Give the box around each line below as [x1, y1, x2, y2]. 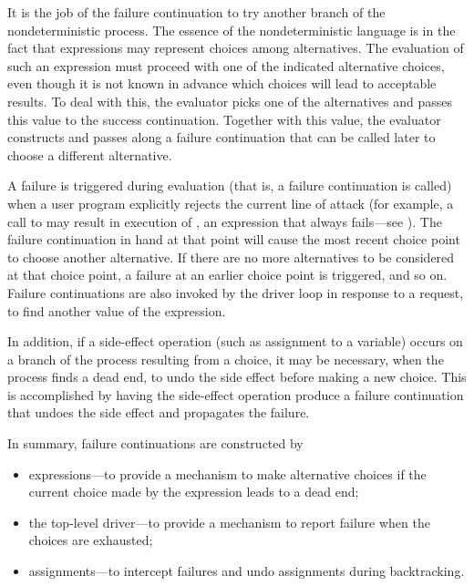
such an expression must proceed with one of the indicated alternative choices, [7, 56, 445, 75]
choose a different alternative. [7, 145, 172, 164]
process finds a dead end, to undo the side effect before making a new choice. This [7, 367, 467, 386]
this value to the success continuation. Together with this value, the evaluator [7, 109, 441, 129]
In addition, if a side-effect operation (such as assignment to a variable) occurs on [7, 332, 463, 351]
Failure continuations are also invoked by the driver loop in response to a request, [7, 283, 464, 302]
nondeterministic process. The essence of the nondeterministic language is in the [7, 20, 456, 39]
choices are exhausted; [28, 530, 153, 550]
